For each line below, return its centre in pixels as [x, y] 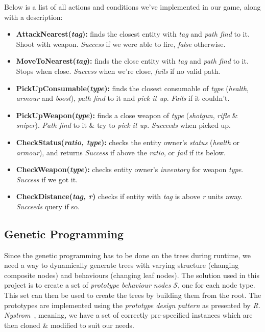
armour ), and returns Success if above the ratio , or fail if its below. [121, 152]
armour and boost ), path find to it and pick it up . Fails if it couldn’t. [123, 98]
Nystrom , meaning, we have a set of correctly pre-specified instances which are [128, 315]
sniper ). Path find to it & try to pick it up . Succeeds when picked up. [123, 125]
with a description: [33, 17]
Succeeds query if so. [48, 206]
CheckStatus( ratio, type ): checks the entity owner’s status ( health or [128, 142]
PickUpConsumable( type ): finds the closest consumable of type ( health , [132, 88]
